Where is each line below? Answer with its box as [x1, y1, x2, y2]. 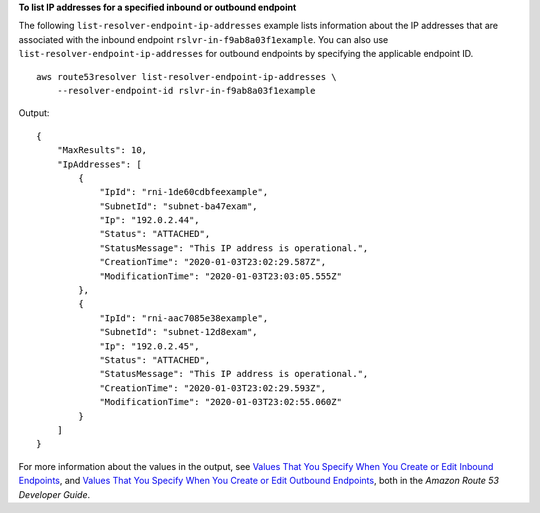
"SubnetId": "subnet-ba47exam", [99, 200, 259, 212]
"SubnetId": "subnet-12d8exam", [99, 326, 259, 338]
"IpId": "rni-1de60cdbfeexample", [99, 186, 269, 198]
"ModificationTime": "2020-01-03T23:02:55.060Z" [99, 396, 342, 408]
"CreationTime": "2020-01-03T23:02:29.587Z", [99, 256, 327, 268]
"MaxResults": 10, [56, 145, 148, 156]
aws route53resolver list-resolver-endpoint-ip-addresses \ [36, 71, 337, 82]
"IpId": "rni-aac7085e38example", [99, 312, 269, 324]
